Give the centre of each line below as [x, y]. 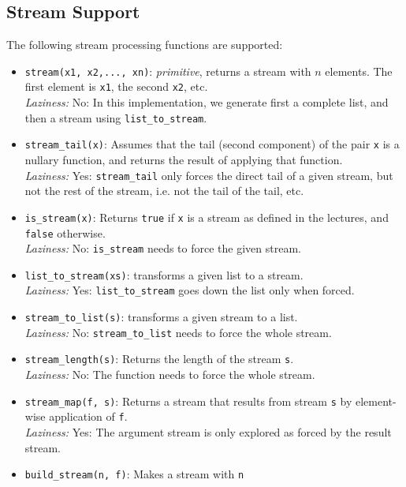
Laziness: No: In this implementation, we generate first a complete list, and [207, 102]
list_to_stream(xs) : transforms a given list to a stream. [164, 274]
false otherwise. [65, 232]
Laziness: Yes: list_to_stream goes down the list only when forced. [190, 290]
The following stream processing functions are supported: [145, 45]
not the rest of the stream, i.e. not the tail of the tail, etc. [164, 191]
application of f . [88, 416]
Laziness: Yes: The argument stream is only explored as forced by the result [208, 432]
